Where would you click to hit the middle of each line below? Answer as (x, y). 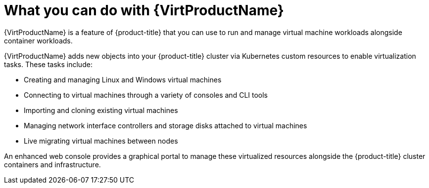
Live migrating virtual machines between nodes (101, 141)
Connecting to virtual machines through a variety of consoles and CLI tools (146, 95)
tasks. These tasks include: (48, 64)
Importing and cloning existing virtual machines (101, 110)
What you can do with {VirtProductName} (144, 10)
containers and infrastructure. (52, 164)
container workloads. (38, 40)
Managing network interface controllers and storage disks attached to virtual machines (166, 125)
